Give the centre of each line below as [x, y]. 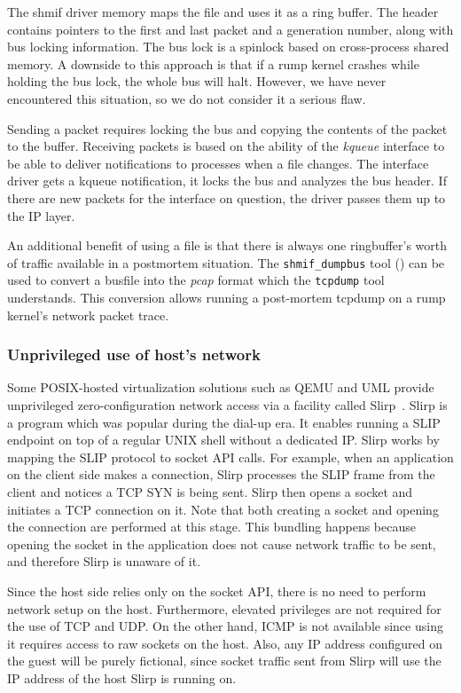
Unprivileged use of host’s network [134, 354]
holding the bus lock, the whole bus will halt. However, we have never [197, 81]
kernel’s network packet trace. [88, 315]
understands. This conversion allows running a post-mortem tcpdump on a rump [227, 298]
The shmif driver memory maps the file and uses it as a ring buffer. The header [223, 12]
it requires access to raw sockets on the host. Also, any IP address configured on [225, 643]
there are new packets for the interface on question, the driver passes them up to [227, 197]
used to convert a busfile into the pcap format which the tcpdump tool [196, 280]
